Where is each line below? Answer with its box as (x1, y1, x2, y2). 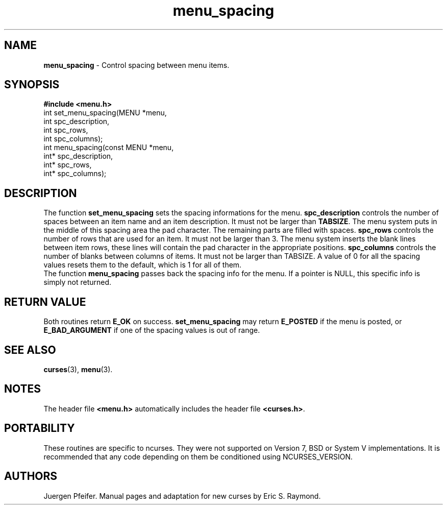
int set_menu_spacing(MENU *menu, (43, 108, 167, 117)
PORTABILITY (4, 422, 75, 435)
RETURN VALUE (4, 295, 86, 308)
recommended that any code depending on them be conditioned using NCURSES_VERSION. (43, 452, 353, 461)
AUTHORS (4, 470, 58, 483)
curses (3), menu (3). (43, 365, 113, 374)
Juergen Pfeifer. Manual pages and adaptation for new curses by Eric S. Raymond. (43, 491, 321, 500)
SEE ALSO (4, 343, 56, 356)
